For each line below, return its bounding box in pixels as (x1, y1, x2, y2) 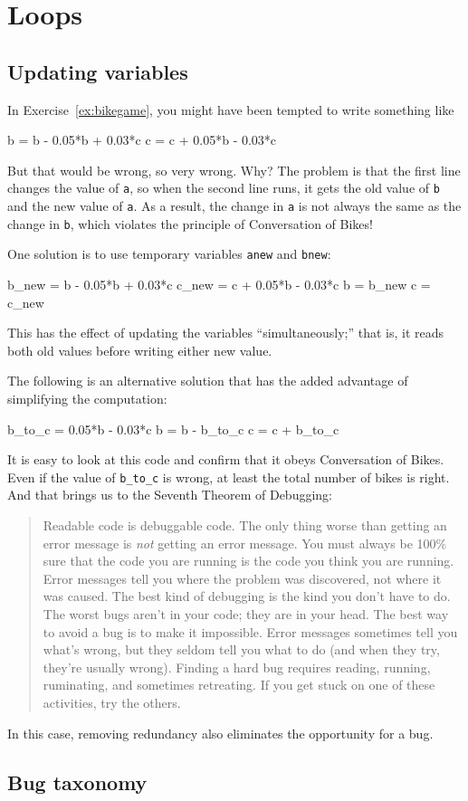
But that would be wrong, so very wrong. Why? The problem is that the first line (7, 160, 461, 179)
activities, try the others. (43, 692, 181, 711)
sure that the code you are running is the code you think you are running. (43, 551, 454, 570)
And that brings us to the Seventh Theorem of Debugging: (7, 485, 333, 504)
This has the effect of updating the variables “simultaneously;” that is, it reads (7, 323, 444, 342)
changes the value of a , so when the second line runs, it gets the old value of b (7, 178, 440, 197)
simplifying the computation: (7, 388, 167, 407)
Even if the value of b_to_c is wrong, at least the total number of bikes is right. (7, 467, 450, 486)
